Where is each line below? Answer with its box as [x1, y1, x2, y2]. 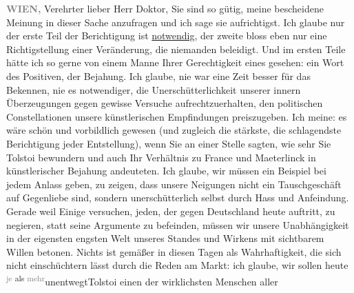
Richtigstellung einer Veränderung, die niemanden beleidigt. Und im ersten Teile [6, 41, 346, 56]
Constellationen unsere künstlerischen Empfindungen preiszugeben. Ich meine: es [6, 109, 347, 123]
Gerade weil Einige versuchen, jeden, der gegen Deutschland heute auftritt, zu [6, 203, 335, 218]
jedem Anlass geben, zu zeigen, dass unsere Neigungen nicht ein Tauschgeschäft [6, 176, 342, 191]
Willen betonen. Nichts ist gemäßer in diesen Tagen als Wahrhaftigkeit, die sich [6, 244, 342, 259]
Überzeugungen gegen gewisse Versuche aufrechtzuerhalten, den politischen [6, 96, 323, 110]
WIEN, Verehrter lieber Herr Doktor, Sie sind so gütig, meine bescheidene [6, 1, 324, 15]
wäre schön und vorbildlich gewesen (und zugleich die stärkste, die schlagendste [6, 123, 342, 137]
